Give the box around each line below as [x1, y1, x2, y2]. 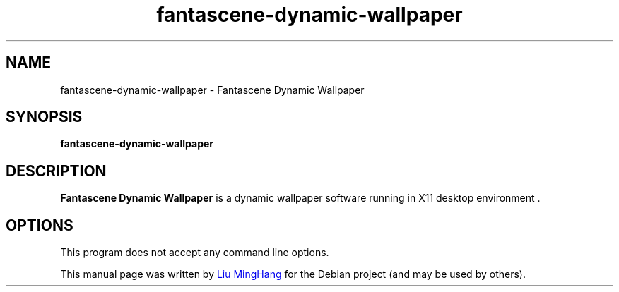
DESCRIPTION [6, 162, 107, 180]
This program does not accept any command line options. [60, 246, 329, 259]
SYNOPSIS [6, 108, 83, 126]
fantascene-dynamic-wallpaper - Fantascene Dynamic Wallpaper [60, 83, 365, 96]
